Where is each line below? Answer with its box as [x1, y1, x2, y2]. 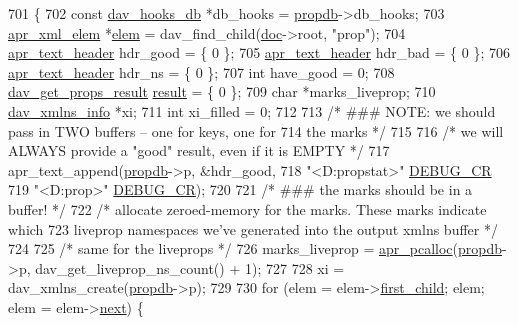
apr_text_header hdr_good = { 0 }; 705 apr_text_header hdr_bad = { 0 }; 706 [8, 42, 510, 63]
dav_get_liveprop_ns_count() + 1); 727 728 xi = [35, 257, 345, 278]
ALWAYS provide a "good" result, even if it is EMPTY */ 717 [8, 140, 390, 161]
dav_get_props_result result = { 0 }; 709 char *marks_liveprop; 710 [8, 81, 436, 102]
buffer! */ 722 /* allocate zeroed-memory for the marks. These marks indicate [8, 198, 487, 219]
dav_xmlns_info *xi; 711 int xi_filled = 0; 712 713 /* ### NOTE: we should [8, 100, 496, 121]
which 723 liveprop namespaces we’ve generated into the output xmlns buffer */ [8, 218, 498, 239]
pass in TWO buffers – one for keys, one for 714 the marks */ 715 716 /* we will [8, 120, 504, 141]
